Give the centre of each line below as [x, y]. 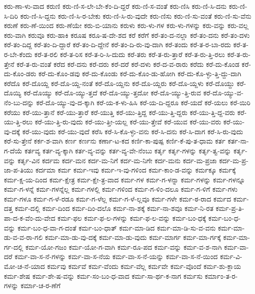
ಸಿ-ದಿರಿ [11, 15]
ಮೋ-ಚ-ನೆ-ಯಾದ [25, 266]
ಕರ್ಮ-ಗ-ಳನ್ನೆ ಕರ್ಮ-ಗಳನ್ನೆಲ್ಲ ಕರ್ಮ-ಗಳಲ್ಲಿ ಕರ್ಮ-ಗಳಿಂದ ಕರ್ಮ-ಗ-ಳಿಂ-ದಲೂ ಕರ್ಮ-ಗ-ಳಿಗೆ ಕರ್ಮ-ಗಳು [121, 189]
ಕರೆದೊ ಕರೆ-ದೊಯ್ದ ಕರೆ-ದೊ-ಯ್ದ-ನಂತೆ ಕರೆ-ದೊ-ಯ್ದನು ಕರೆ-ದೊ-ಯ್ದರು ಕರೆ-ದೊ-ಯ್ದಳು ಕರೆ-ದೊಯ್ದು [119, 83]
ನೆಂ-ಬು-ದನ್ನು [19, 102]
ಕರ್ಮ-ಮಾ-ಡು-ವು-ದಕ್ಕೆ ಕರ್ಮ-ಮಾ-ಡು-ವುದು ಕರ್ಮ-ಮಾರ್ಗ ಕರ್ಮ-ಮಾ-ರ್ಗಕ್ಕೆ [133, 237]
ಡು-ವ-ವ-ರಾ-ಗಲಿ [23, 237]
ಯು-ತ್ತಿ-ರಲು [18, 122]
